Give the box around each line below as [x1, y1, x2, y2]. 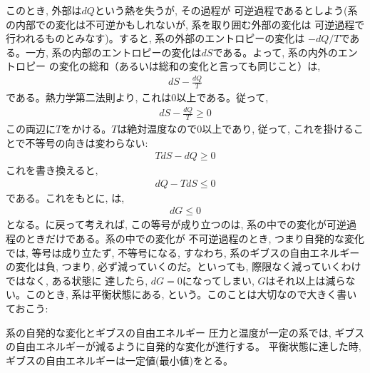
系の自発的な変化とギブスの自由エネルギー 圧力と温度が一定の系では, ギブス [6, 325, 365, 339]
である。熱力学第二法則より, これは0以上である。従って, [6, 90, 269, 105]
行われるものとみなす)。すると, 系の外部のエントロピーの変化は [6, 31, 305, 46]
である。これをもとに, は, [6, 190, 125, 205]
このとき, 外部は [6, 3, 82, 17]
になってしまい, [182, 272, 255, 287]
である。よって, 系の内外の [212, 44, 338, 59]
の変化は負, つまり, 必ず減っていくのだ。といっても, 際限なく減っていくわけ [6, 259, 361, 274]
